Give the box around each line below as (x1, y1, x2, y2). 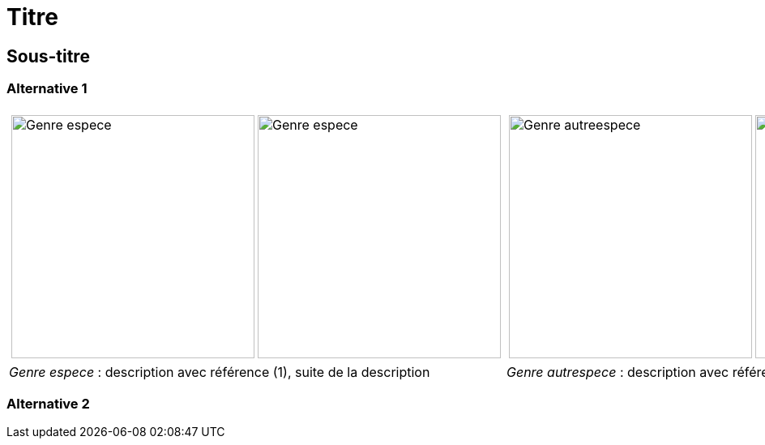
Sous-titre (6, 45, 90, 66)
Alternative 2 (6, 395, 90, 412)
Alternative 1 (6, 80, 88, 97)
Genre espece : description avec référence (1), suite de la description (9, 363, 430, 380)
